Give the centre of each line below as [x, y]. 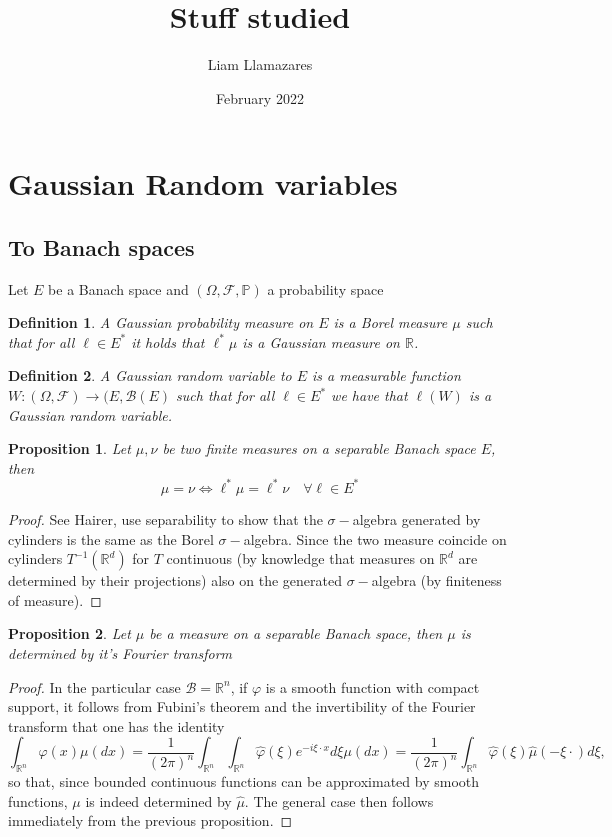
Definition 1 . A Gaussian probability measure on [161, 322]
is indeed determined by [158, 800]
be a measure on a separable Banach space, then [296, 633]
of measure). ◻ [55, 599]
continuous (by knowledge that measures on [300, 558]
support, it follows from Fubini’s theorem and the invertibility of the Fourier [242, 706]
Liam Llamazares [260, 64]
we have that [369, 395]
